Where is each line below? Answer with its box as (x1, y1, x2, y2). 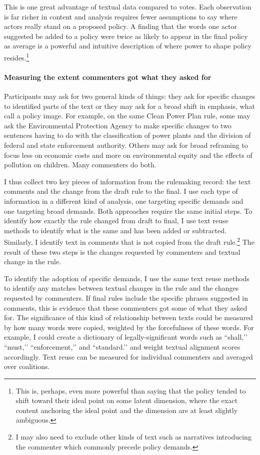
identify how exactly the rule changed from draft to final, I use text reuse (4, 215, 228, 226)
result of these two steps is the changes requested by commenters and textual (4, 246, 240, 257)
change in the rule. (4, 256, 61, 267)
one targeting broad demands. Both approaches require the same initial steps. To (4, 205, 252, 216)
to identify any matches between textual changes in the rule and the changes (4, 283, 239, 293)
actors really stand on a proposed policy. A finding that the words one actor (4, 21, 237, 31)
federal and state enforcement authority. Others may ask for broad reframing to (4, 139, 248, 150)
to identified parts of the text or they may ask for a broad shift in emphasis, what (4, 100, 255, 111)
